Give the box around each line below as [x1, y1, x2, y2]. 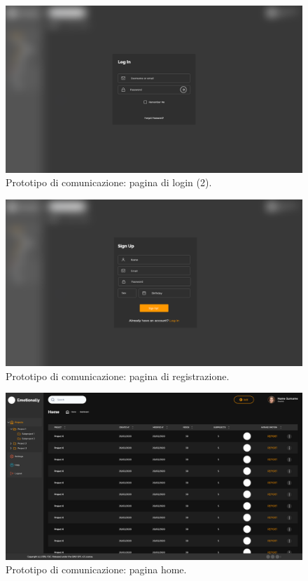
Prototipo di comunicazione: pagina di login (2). [6, 175, 212, 190]
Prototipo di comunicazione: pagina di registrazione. [6, 368, 230, 383]
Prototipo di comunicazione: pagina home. [6, 562, 187, 577]
